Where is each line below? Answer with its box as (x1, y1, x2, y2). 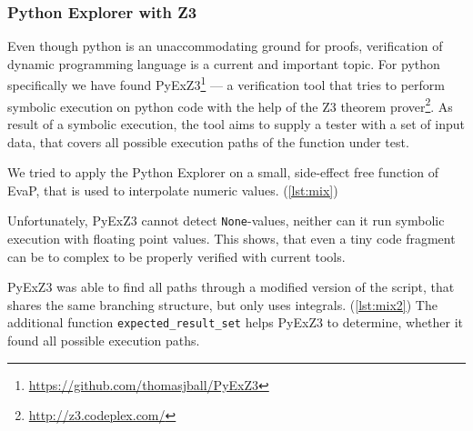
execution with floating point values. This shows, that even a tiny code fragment (7, 228, 456, 247)
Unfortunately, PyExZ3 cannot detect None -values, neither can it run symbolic (7, 211, 445, 230)
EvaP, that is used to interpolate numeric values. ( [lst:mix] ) (7, 180, 338, 199)
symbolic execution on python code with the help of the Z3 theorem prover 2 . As (7, 94, 453, 115)
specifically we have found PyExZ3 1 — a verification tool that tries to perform (7, 73, 446, 95)
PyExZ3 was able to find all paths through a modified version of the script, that (7, 277, 455, 296)
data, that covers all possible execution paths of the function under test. (7, 132, 409, 151)
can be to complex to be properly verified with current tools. (7, 246, 346, 266)
